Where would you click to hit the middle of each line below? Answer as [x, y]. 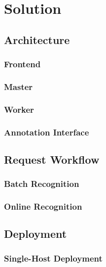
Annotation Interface [47, 132]
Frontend [22, 64]
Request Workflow [52, 159]
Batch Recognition [42, 184]
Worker [19, 109]
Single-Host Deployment [53, 258]
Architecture [37, 39]
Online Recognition [43, 206]
